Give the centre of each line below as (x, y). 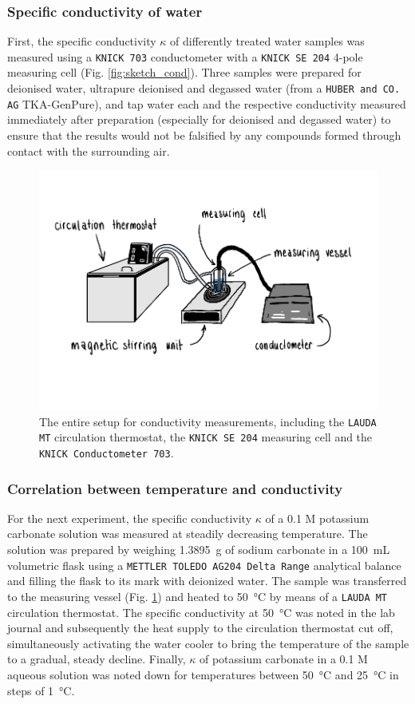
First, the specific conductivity (82, 41)
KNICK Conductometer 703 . (107, 452)
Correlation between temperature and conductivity (175, 488)
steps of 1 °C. (41, 690)
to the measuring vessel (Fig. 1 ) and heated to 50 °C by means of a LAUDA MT (198, 596)
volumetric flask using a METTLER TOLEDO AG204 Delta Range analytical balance (204, 565)
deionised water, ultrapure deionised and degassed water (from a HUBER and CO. (204, 88)
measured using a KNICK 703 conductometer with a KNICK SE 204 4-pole (185, 56)
